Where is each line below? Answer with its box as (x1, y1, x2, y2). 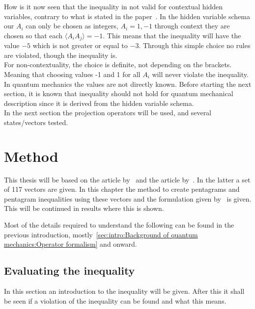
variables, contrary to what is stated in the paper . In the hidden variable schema (4, 11, 251, 21)
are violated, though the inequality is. (4, 50, 117, 60)
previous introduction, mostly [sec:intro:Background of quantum (4, 229, 198, 239)
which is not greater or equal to (32, 40, 128, 51)
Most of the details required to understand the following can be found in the (4, 220, 234, 230)
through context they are (154, 21, 230, 31)
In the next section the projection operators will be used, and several (4, 107, 212, 118)
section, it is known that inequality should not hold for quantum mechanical (4, 88, 233, 99)
